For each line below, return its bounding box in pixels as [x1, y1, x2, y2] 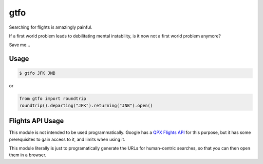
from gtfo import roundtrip [19, 96, 86, 101]
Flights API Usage [9, 117, 64, 125]
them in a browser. [9, 152, 46, 158]
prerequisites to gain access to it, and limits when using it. [9, 136, 126, 142]
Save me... [9, 42, 30, 48]
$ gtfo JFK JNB [19, 70, 56, 76]
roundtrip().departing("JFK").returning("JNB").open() [19, 102, 153, 108]
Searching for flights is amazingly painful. [9, 24, 93, 30]
